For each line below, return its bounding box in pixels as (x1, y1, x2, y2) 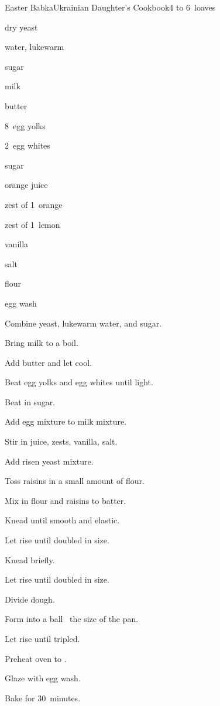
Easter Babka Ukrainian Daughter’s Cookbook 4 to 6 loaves (5, 1, 216, 13)
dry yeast (5, 21, 38, 33)
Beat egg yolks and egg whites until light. (5, 376, 153, 388)
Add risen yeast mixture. (5, 455, 94, 467)
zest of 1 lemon (5, 218, 60, 230)
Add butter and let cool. (5, 356, 92, 368)
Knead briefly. (5, 553, 55, 566)
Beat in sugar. (5, 395, 56, 408)
